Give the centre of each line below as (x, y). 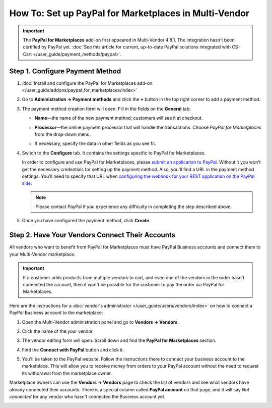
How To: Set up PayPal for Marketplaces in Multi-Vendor (129, 13)
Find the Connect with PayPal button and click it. (73, 350)
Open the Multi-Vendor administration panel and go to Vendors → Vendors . (100, 322)
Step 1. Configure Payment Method (65, 71)
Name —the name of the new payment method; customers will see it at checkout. (119, 118)
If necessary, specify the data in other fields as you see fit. (95, 143)
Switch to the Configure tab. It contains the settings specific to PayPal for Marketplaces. (114, 153)
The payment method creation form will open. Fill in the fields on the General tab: (106, 109)
